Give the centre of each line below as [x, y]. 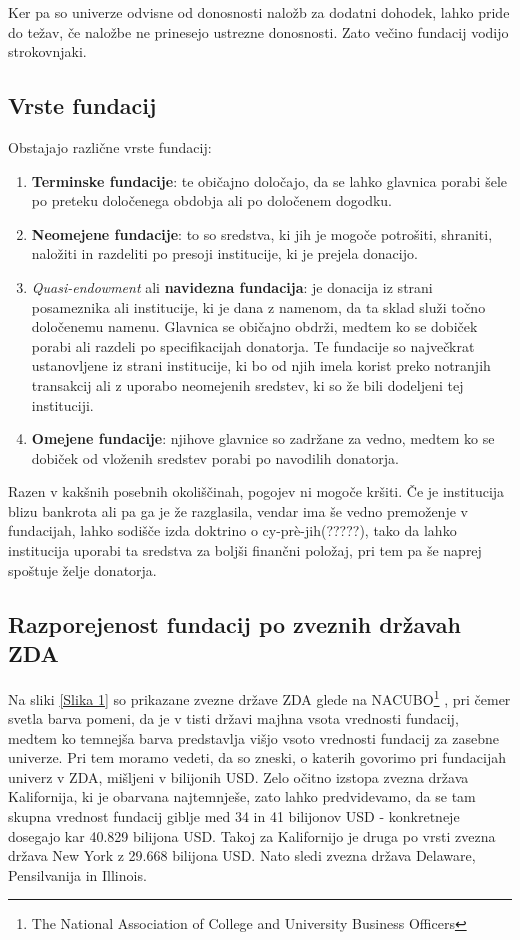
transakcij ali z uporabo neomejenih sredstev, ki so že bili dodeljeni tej [247, 384]
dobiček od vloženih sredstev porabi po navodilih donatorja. [215, 457]
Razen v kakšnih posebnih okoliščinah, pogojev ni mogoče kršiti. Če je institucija [256, 491]
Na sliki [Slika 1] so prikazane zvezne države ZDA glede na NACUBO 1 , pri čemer [259, 697]
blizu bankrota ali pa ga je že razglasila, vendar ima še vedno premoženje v [238, 510]
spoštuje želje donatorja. [82, 569]
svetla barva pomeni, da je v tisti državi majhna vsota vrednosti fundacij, [233, 718]
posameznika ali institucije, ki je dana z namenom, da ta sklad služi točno [258, 306]
